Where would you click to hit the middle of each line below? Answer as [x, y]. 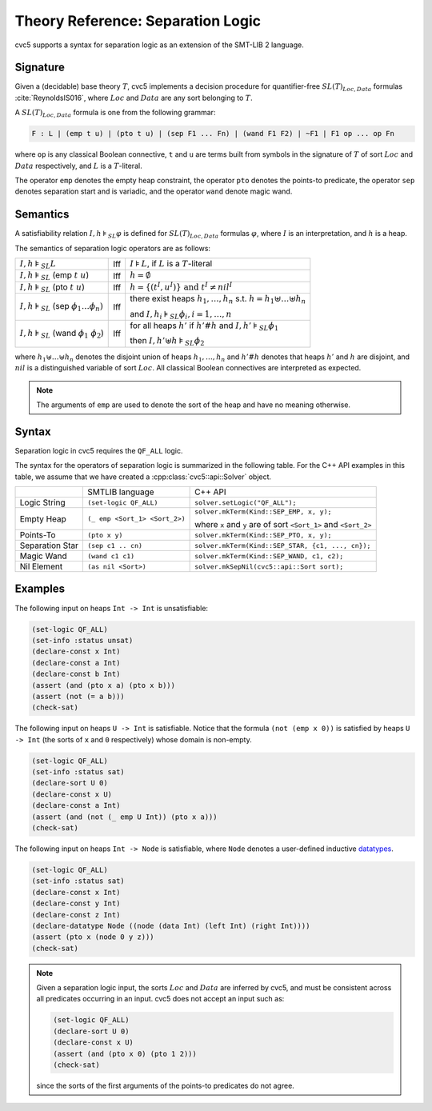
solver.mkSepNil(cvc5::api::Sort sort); [269, 567]
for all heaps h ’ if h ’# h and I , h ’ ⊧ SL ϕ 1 [204, 326]
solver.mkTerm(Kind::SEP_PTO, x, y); [263, 535]
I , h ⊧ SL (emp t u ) [54, 276]
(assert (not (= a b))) [78, 696]
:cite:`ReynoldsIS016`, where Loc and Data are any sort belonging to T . [134, 98]
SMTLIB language [121, 492]
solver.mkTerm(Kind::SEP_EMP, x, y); [263, 512]
